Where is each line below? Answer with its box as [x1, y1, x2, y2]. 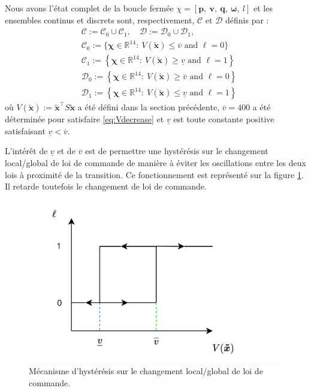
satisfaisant [5, 124, 46, 137]
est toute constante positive [173, 113, 274, 125]
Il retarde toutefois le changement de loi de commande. [5, 180, 207, 193]
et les [253, 2, 273, 14]
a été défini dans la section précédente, [77, 101, 220, 113]
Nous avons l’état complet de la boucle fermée [5, 2, 174, 14]
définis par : [225, 13, 269, 26]
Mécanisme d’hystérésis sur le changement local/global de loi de [29, 365, 263, 377]
